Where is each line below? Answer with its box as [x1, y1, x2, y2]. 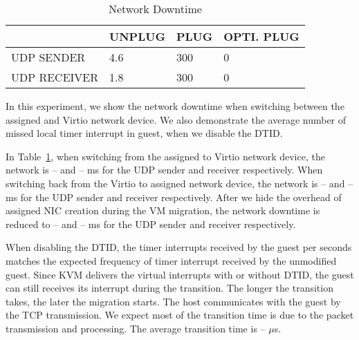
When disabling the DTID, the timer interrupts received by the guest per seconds [6, 240, 352, 254]
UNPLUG [109, 28, 165, 44]
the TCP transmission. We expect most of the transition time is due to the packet [6, 308, 354, 322]
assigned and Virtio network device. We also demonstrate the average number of [6, 112, 347, 126]
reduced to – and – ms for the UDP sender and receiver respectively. [6, 216, 296, 231]
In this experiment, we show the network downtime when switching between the [6, 99, 344, 113]
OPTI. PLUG [223, 28, 300, 44]
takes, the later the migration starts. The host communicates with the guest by [6, 294, 341, 308]
